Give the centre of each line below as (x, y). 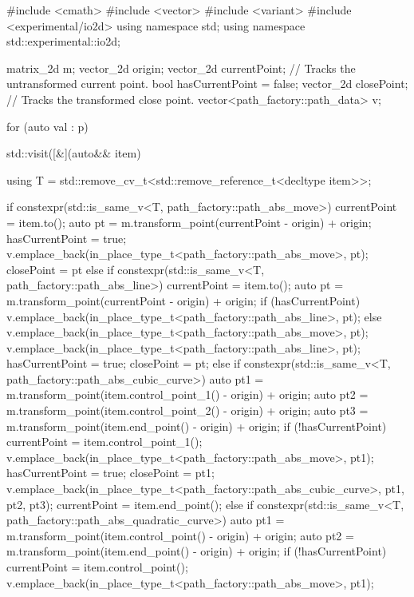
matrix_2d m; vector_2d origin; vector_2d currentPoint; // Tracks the (181, 68)
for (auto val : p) (47, 126)
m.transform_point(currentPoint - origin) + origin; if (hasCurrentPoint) (183, 300)
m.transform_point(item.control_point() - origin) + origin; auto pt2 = (180, 535)
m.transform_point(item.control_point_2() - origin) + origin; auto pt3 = (187, 410)
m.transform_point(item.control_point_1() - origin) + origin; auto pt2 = (187, 394)
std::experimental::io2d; (63, 41)
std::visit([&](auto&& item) (74, 153)
